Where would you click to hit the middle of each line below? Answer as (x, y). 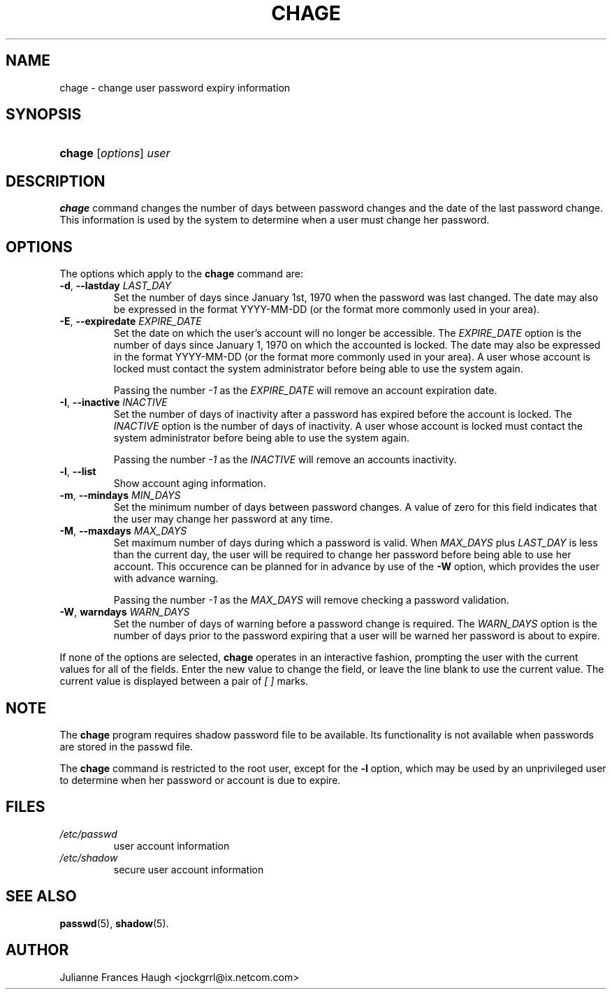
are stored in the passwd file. (126, 746)
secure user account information (189, 869)
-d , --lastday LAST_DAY (116, 286)
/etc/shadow (89, 857)
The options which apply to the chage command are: (181, 274)
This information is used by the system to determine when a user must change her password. (275, 220)
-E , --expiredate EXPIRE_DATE (131, 321)
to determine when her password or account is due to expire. (200, 780)
